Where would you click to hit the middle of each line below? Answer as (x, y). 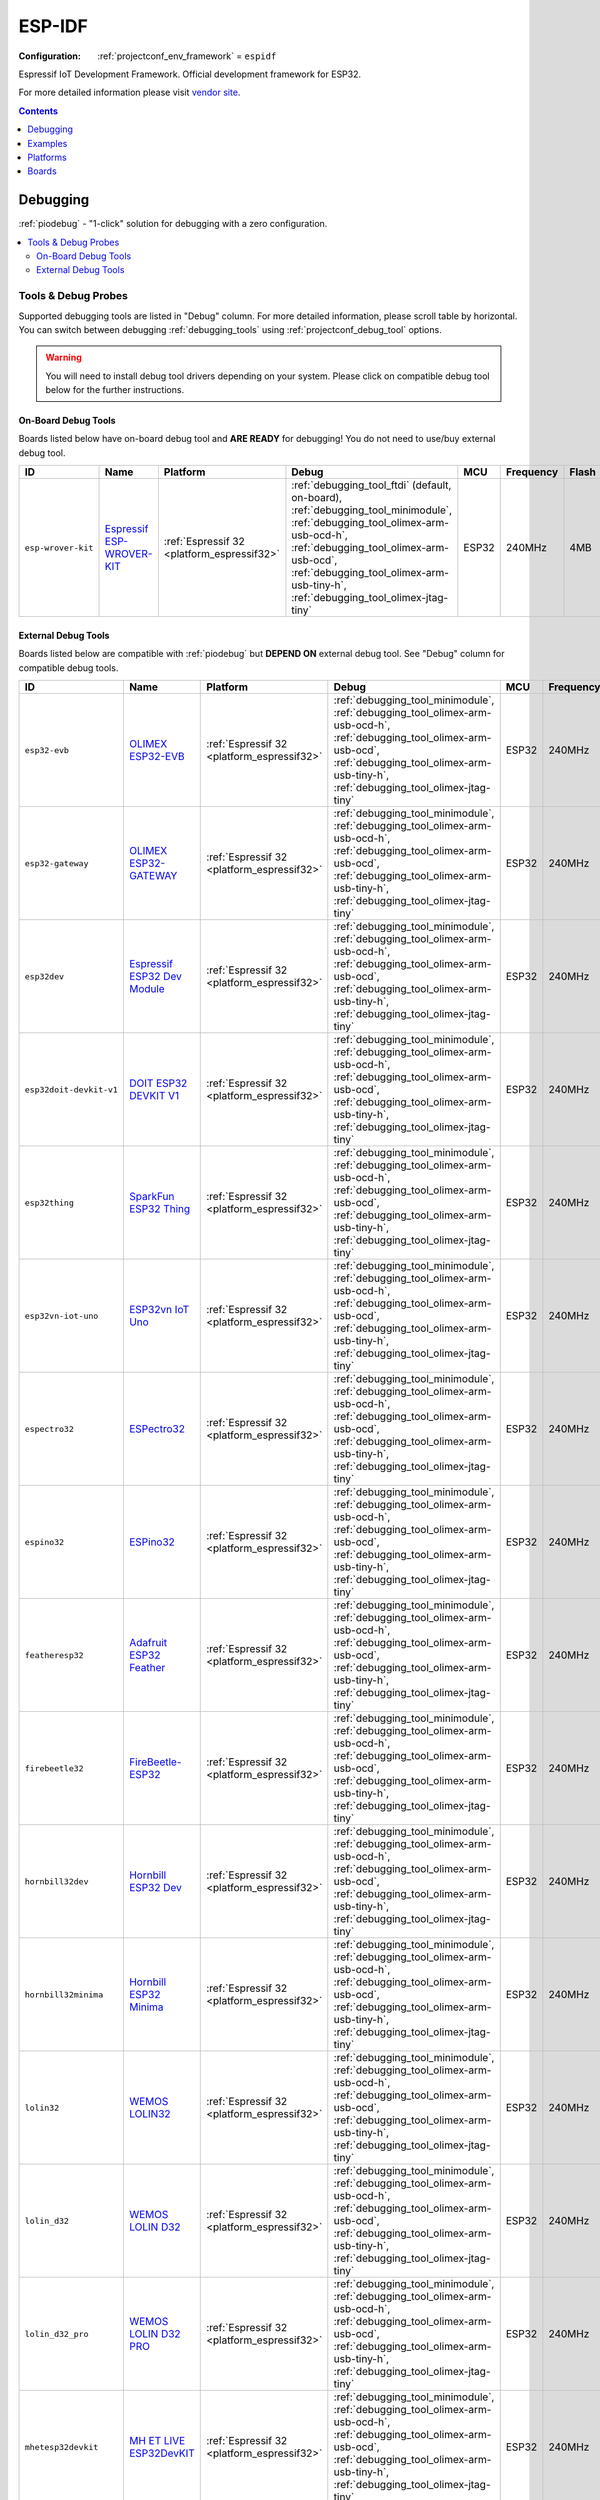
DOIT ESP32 (158, 1083)
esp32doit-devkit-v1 (71, 1089)
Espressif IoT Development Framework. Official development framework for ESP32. (190, 74)
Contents (38, 111)
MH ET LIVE (157, 2441)
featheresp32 (54, 1655)
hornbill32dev (56, 1881)
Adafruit (148, 1643)
